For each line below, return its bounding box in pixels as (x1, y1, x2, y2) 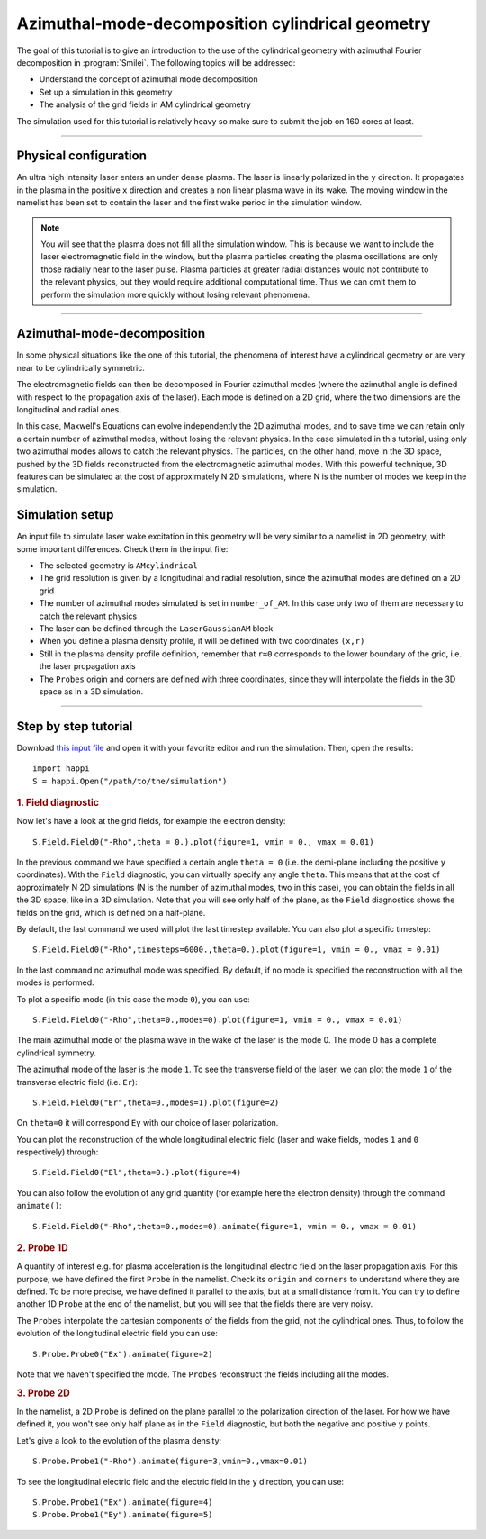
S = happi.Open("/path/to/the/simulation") (32, 775, 228, 786)
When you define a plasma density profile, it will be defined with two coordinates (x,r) (39, 636, 365, 647)
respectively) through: (16, 1146, 99, 1157)
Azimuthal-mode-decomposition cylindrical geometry (16, 14, 431, 33)
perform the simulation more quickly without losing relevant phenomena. (40, 289, 310, 300)
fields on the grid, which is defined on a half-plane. (16, 907, 206, 918)
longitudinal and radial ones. (16, 404, 121, 414)
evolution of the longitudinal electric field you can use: (16, 1328, 218, 1339)
